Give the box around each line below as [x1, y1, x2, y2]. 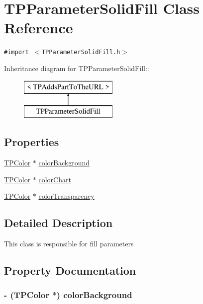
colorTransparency [38, 191, 95, 201]
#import [4, 49, 29, 56]
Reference [4, 17, 73, 38]
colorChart [38, 174, 71, 184]
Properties [4, 134, 59, 150]
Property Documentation [4, 262, 136, 278]
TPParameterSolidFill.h [41, 49, 120, 56]
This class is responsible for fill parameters [4, 238, 134, 248]
